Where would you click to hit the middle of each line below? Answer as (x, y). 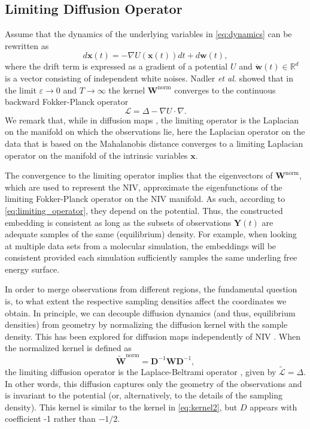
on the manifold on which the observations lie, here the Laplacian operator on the (155, 132)
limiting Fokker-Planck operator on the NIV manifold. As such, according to (145, 199)
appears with (273, 407)
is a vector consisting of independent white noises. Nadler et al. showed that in (149, 78)
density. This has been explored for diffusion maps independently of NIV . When (153, 336)
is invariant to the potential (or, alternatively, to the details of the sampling (144, 395)
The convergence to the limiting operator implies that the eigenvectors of (139, 175)
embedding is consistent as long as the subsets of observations (118, 222)
